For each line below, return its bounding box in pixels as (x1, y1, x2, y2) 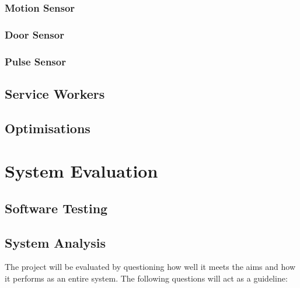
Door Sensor (5, 27, 64, 41)
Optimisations (5, 119, 90, 137)
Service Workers (5, 84, 105, 102)
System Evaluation (5, 159, 158, 183)
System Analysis (5, 233, 106, 251)
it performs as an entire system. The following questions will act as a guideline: (5, 272, 288, 284)
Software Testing (5, 199, 108, 217)
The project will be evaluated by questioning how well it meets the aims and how (5, 261, 296, 273)
